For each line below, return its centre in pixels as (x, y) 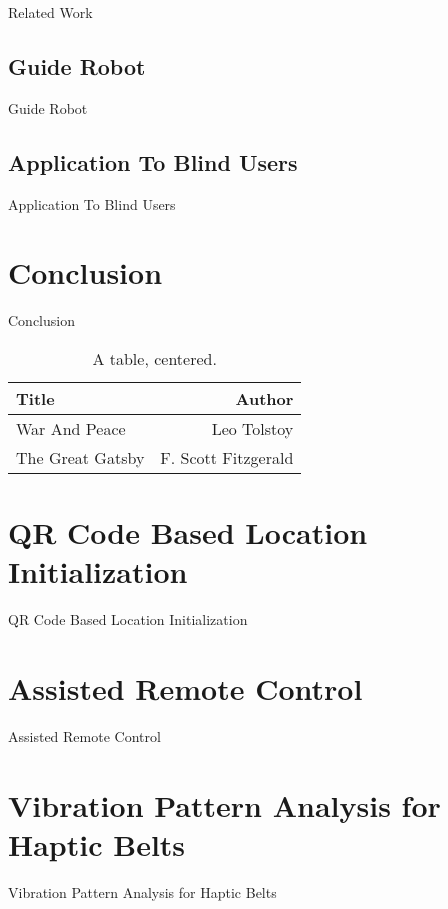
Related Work (50, 12)
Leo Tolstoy (252, 428)
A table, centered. (154, 358)
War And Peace (71, 428)
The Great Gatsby (80, 457)
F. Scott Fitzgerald (227, 457)
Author (264, 398)
